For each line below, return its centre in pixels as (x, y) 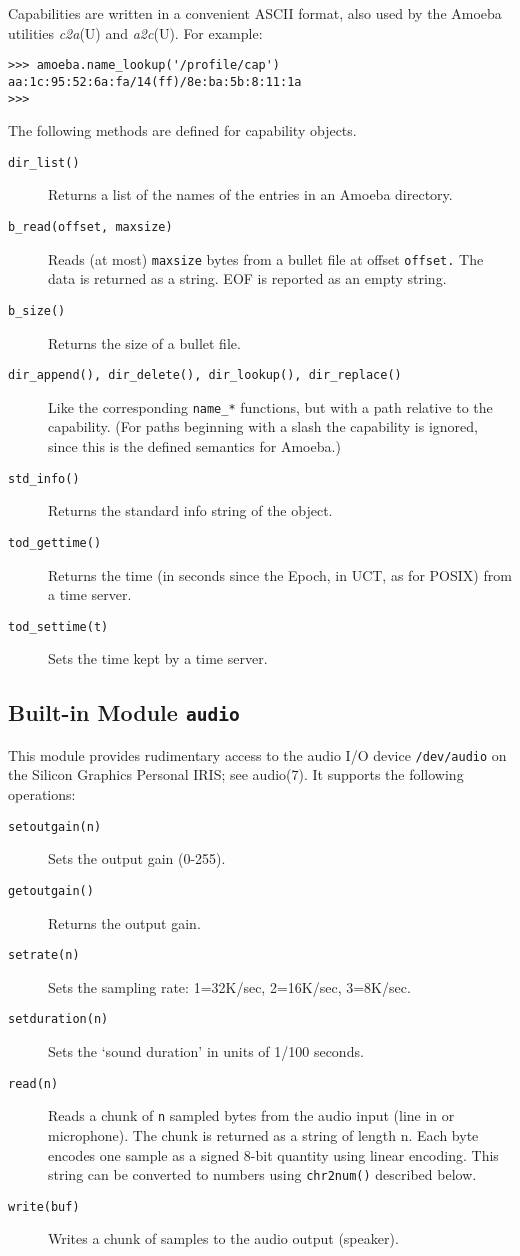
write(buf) (44, 1206)
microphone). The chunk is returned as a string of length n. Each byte (263, 1134)
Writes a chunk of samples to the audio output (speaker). (223, 1238)
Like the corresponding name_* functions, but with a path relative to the (270, 406)
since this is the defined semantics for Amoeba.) (194, 446)
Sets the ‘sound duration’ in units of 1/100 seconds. (206, 1051)
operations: (42, 794)
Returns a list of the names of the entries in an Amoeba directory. (250, 194)
